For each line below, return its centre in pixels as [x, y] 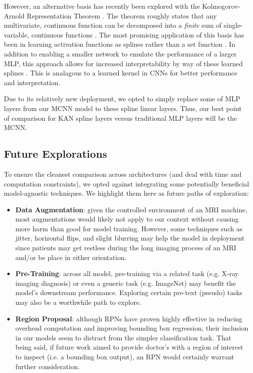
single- [233, 25]
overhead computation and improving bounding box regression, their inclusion [132, 328]
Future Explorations [56, 154]
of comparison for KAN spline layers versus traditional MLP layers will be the [120, 118]
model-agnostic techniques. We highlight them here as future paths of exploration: [126, 193]
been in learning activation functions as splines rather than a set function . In [120, 44]
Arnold [14, 15]
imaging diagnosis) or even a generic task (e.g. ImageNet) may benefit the [126, 283]
